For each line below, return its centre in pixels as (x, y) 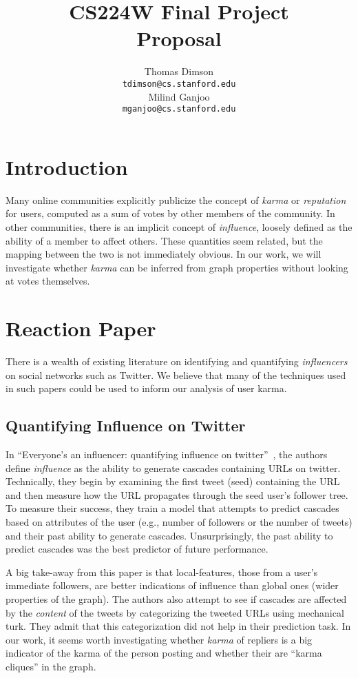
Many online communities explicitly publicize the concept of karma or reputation (176, 199)
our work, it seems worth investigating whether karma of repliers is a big (159, 639)
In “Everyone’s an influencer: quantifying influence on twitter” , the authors (167, 454)
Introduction (67, 166)
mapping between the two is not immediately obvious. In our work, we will (164, 254)
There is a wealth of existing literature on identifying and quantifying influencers (177, 361)
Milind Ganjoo (179, 96)
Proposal (179, 38)
